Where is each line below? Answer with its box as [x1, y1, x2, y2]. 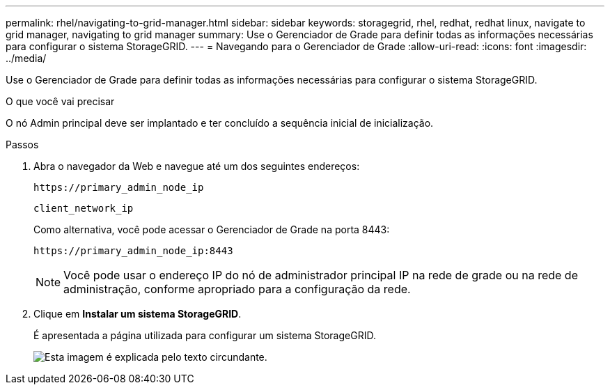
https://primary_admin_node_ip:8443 [33, 245, 233, 256]
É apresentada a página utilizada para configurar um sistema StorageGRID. [33, 329, 376, 341]
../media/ [6, 52, 47, 64]
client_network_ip [33, 203, 134, 214]
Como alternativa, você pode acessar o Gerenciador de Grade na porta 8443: [33, 224, 390, 235]
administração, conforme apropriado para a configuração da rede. [63, 282, 411, 296]
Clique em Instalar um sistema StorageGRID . [33, 308, 242, 320]
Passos [6, 139, 39, 150]
